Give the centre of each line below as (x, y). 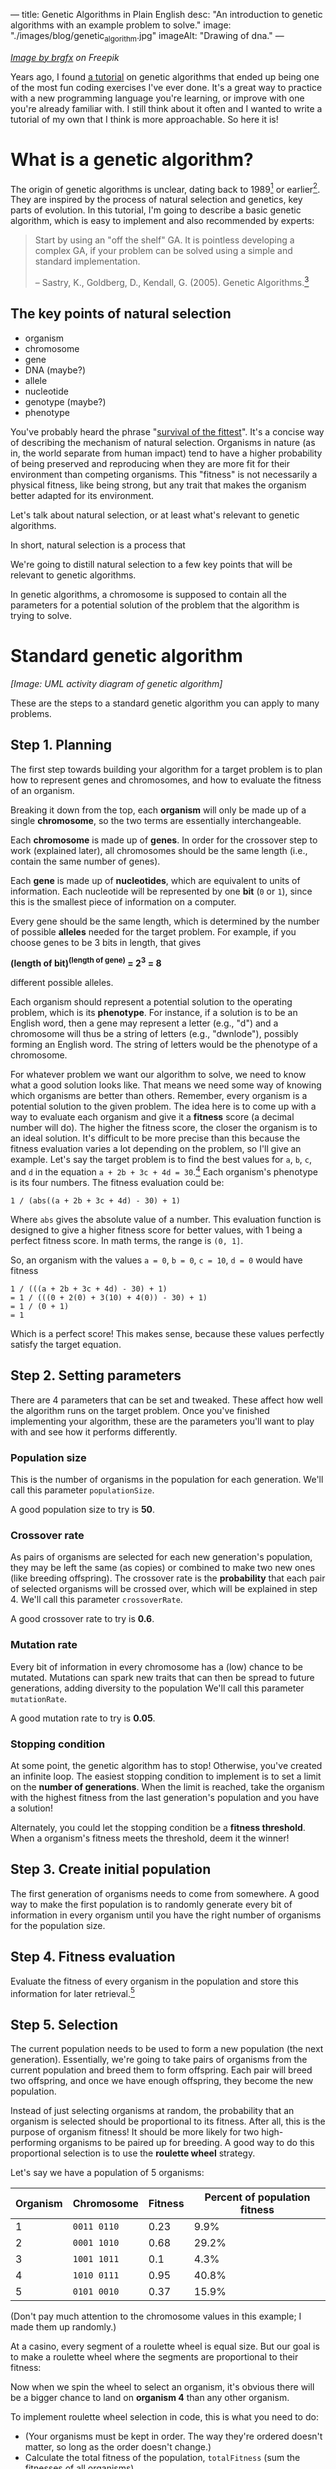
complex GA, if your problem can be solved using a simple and (163, 251)
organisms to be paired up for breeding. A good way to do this (186, 2143)
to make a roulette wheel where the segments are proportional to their (154, 2357)
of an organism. (42, 790)
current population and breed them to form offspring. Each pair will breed (161, 2070)
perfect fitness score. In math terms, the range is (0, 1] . (127, 1240)
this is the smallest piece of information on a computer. (123, 901)
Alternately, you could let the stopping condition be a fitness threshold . (158, 1827)
